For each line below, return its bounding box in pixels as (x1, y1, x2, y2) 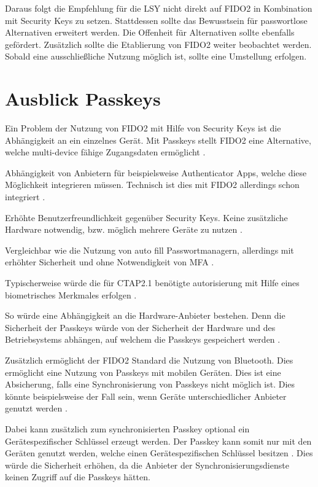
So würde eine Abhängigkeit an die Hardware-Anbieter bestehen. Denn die (5, 309, 285, 322)
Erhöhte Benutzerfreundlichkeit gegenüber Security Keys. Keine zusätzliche (5, 211, 288, 224)
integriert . (5, 190, 45, 203)
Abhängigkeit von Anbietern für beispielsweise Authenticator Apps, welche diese (5, 166, 307, 179)
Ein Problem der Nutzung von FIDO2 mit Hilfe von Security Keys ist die (5, 122, 281, 134)
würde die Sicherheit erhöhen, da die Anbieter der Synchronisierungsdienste (5, 458, 289, 471)
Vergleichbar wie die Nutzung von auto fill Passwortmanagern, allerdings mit (5, 243, 294, 256)
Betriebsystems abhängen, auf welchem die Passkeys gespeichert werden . (5, 333, 281, 346)
